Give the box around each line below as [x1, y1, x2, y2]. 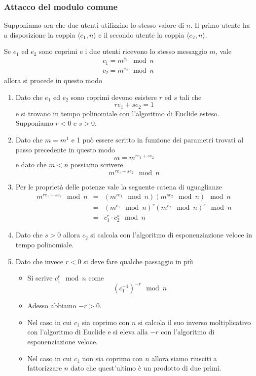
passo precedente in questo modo [15, 144, 115, 154]
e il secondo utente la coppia [98, 29, 184, 40]
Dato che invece [15, 256, 64, 266]
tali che [179, 92, 202, 102]
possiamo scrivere [71, 159, 123, 170]
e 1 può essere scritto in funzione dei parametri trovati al [71, 134, 244, 144]
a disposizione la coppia [4, 29, 75, 40]
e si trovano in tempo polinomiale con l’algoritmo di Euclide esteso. [15, 108, 219, 118]
